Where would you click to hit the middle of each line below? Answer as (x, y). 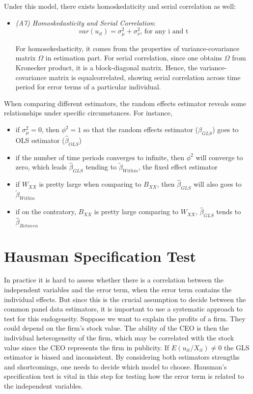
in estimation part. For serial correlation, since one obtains (134, 58)
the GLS (237, 347)
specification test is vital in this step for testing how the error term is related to (124, 376)
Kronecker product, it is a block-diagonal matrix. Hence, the (106, 67)
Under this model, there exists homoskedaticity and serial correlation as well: (120, 6)
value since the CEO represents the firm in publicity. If (87, 347)
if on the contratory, (46, 211)
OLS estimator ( (40, 140)
